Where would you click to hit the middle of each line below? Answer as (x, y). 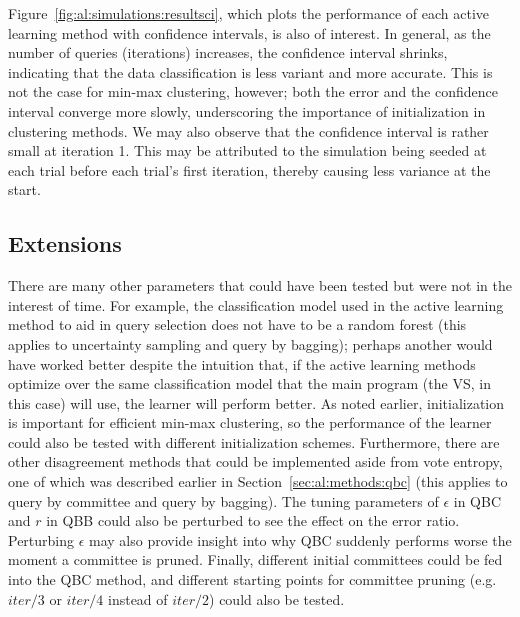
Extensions (65, 243)
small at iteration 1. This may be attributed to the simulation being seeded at (247, 150)
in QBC (477, 500)
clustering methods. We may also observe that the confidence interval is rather (248, 130)
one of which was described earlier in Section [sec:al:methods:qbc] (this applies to (258, 481)
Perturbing (41, 539)
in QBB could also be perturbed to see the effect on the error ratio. (253, 520)
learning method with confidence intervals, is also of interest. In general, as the (249, 32)
